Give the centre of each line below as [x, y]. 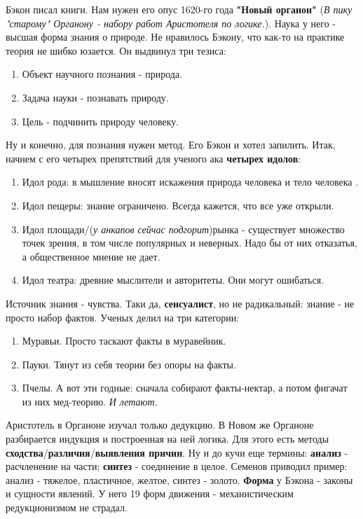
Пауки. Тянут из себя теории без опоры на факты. [129, 364]
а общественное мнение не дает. [91, 256]
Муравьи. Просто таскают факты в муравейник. [124, 341]
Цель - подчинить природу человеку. [101, 121]
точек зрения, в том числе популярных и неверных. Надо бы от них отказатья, [190, 243]
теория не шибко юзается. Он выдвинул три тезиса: [116, 50]
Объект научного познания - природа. [102, 74]
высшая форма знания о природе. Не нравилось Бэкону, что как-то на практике [175, 37]
